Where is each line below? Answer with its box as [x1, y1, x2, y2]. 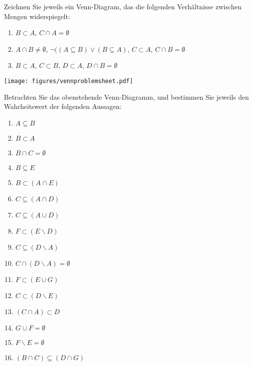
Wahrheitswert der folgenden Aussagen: [4, 101, 122, 111]
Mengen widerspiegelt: [4, 11, 70, 21]
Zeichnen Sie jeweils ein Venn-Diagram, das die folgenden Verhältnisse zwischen [4, 1, 242, 11]
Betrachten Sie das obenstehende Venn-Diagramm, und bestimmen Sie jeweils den [4, 91, 249, 102]
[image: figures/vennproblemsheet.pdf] [4, 77, 133, 85]
